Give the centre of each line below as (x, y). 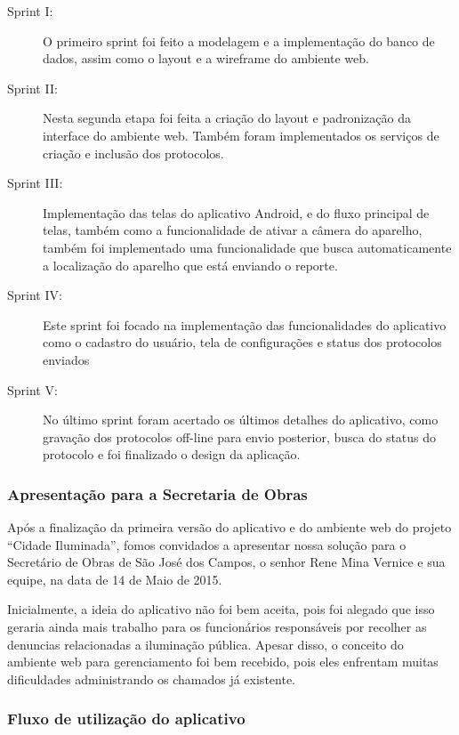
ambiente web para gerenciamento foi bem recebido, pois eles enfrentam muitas (223, 662)
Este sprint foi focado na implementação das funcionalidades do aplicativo (245, 324)
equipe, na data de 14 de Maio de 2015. (115, 579)
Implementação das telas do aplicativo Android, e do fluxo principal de (236, 212)
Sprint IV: (35, 295)
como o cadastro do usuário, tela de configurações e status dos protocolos (242, 342)
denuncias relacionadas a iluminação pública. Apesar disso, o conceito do (205, 644)
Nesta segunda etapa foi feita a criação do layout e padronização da (227, 118)
